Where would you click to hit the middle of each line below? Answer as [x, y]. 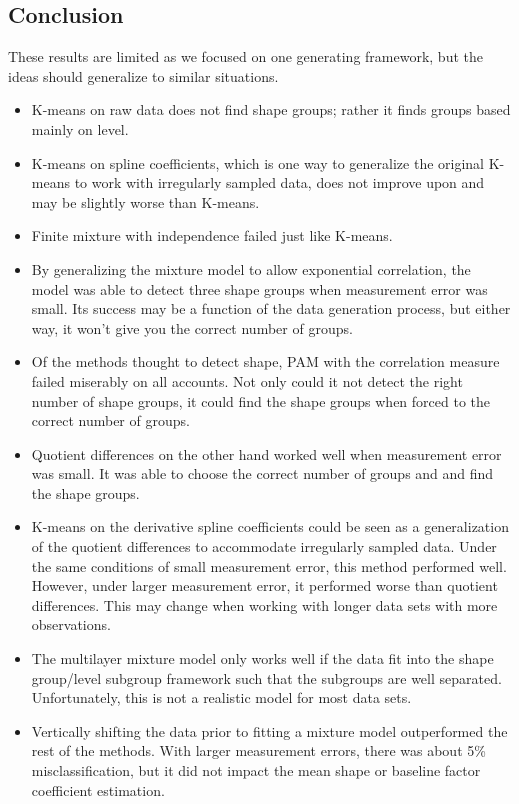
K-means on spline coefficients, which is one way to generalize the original [258, 162]
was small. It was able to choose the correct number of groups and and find [262, 473]
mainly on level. [80, 128]
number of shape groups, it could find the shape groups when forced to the [261, 400]
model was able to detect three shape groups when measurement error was [259, 288]
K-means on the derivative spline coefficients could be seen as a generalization [270, 526]
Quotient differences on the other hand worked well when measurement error [266, 453]
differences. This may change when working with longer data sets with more [264, 604]
